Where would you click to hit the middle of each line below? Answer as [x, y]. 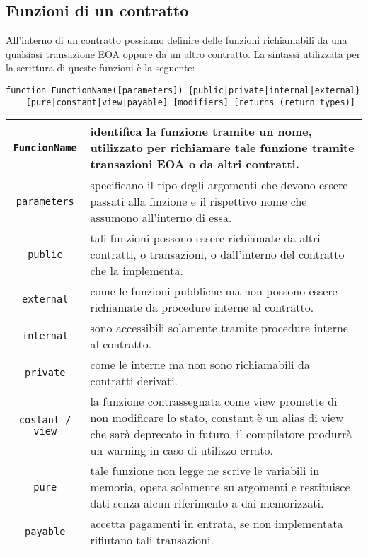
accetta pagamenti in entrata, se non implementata [217, 524]
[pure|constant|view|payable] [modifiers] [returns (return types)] [190, 102]
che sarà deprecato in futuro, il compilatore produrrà [221, 434]
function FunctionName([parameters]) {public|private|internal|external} [183, 90]
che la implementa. [137, 271]
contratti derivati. [134, 381]
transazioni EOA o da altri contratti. [195, 164]
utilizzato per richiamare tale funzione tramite [222, 148]
